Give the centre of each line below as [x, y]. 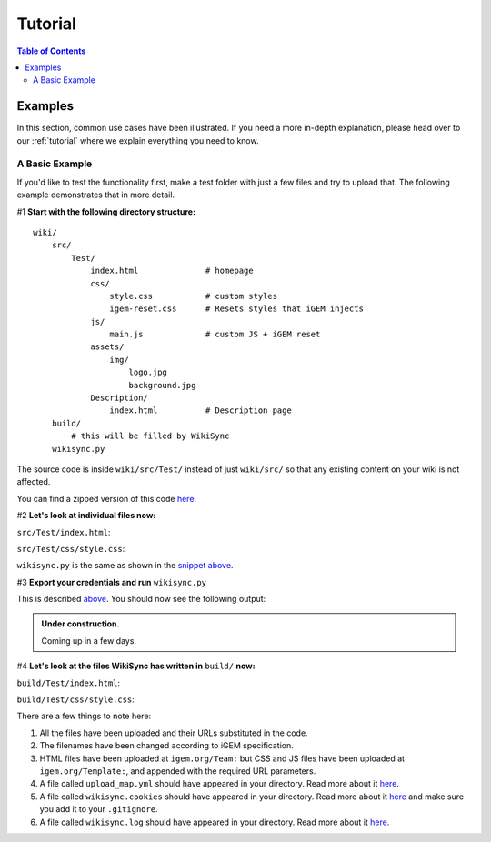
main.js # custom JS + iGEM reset [215, 335]
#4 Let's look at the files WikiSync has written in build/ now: [136, 666]
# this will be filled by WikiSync [150, 436]
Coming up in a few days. [89, 640]
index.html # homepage [172, 271]
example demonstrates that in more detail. [96, 195]
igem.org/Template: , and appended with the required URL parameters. [178, 771]
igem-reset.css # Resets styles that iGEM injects [236, 309]
